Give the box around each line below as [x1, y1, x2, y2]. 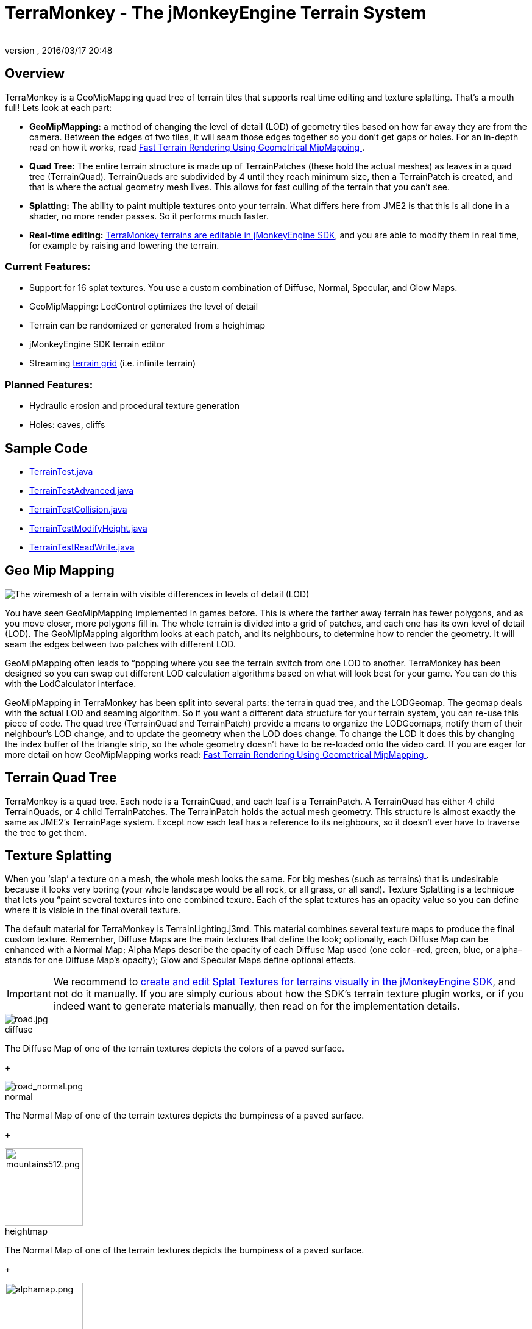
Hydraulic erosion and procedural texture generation [29, 401, 240, 412]
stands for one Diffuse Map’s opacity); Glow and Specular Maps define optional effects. [5, 955, 356, 966]
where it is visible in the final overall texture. [5, 905, 181, 916]
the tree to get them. [5, 827, 87, 838]
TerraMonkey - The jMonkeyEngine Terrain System [5, 2, 427, 23]
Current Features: [5, 260, 91, 273]
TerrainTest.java [29, 466, 93, 477]
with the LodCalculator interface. [5, 678, 137, 689]
